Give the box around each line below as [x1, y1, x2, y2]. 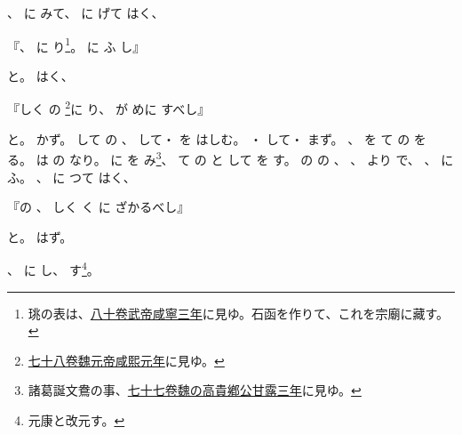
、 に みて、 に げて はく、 [7, 4, 164, 21]
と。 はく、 [7, 66, 74, 85]
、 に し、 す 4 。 [7, 258, 100, 278]
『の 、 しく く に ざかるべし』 [7, 197, 190, 216]
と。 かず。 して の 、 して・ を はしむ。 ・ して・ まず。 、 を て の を [7, 129, 426, 148]
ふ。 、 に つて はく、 [7, 167, 136, 186]
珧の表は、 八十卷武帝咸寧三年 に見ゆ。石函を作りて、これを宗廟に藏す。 [28, 303, 449, 322]
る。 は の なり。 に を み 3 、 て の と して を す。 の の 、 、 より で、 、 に [7, 148, 454, 168]
